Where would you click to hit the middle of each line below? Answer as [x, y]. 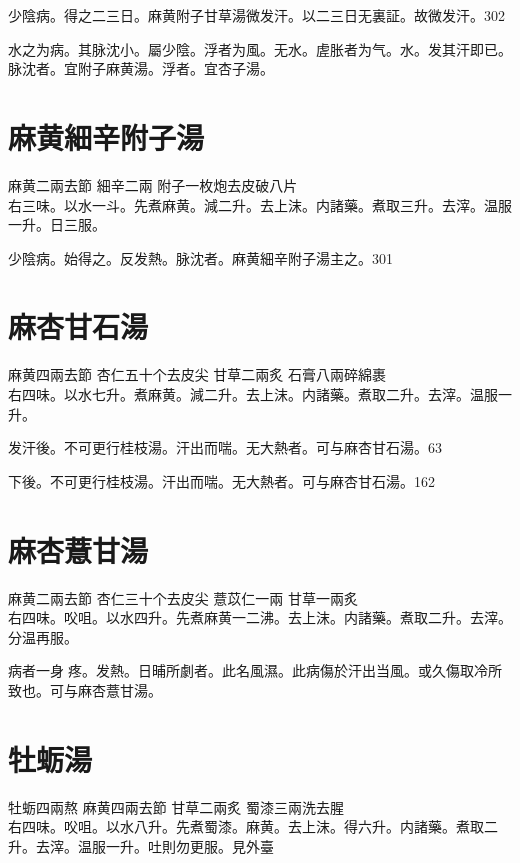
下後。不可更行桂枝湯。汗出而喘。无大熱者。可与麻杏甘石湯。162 [221, 480]
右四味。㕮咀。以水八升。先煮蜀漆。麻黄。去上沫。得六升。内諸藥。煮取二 [253, 826]
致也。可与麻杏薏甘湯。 [85, 689]
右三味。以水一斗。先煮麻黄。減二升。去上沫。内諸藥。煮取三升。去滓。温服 [260, 204]
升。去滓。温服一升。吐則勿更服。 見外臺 [141, 845]
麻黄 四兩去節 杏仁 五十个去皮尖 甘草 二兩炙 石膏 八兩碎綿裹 [197, 374]
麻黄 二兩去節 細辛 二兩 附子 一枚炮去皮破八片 [153, 184]
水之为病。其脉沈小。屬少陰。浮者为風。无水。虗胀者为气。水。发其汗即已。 [260, 48]
